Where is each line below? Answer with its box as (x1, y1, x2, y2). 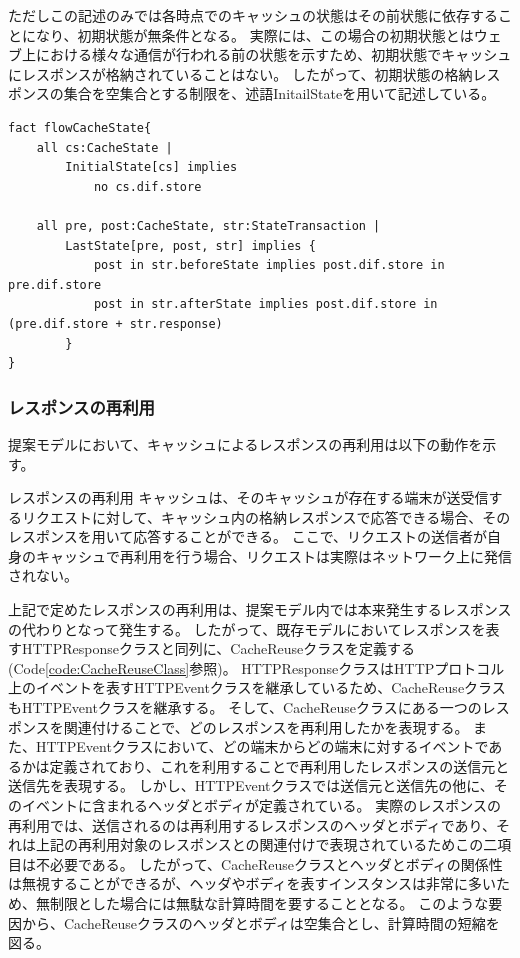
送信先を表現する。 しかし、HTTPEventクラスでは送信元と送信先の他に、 (8, 775, 494, 796)
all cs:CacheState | (36, 140, 173, 155)
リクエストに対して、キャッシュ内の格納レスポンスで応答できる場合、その (21, 506, 511, 527)
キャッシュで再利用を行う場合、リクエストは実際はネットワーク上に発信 (35, 545, 512, 566)
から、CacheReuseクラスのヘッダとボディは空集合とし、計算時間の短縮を (21, 912, 500, 933)
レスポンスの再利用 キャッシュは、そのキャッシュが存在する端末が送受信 (8, 487, 489, 508)
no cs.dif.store (93, 179, 202, 194)
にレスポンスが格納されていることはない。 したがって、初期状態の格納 (8, 63, 473, 84)
